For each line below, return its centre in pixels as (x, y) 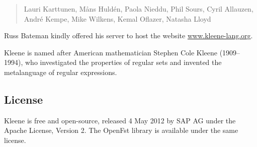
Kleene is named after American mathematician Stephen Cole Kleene (111, 52)
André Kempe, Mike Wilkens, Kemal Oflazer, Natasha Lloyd (117, 18)
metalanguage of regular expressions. (61, 72)
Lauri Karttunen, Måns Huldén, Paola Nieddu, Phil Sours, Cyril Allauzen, (139, 9)
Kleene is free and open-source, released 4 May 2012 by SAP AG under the (120, 120)
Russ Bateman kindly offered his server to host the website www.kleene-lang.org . (128, 35)
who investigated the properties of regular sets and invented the (123, 62)
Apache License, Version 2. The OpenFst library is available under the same (121, 130)
